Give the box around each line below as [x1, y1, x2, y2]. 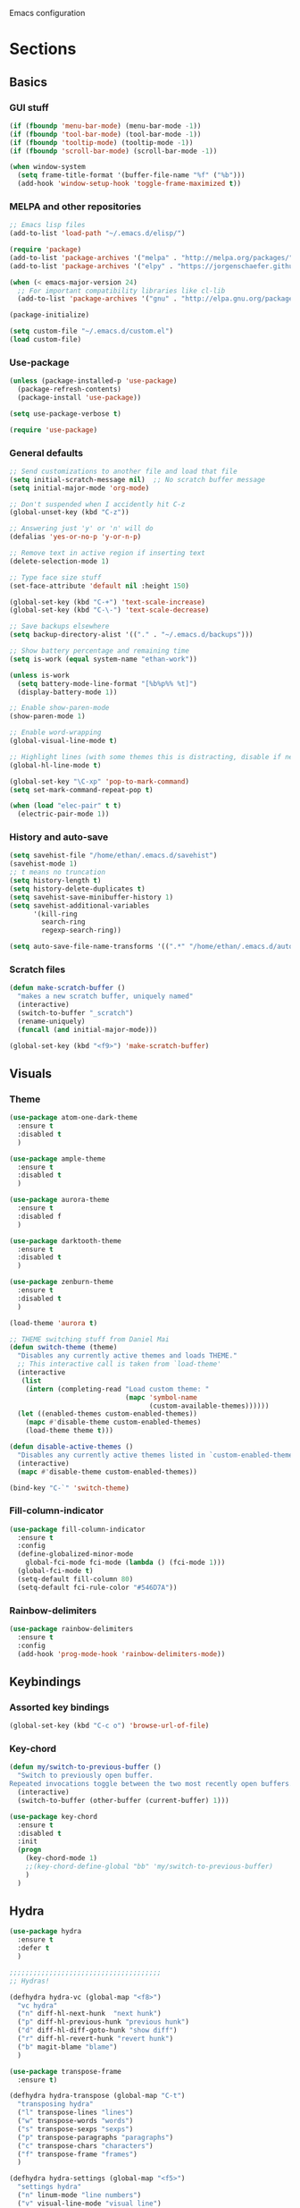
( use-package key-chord [9, 1812, 98, 1821]
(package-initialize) [9, 310, 90, 320]
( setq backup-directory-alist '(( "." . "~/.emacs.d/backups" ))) [9, 630, 254, 639]
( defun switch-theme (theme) [9, 1343, 118, 1352]
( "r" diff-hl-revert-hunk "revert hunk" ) [17, 2035, 174, 2043]
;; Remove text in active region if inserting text [9, 549, 205, 558]
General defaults [9, 446, 83, 459]
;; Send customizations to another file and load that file [9, 467, 238, 476]
